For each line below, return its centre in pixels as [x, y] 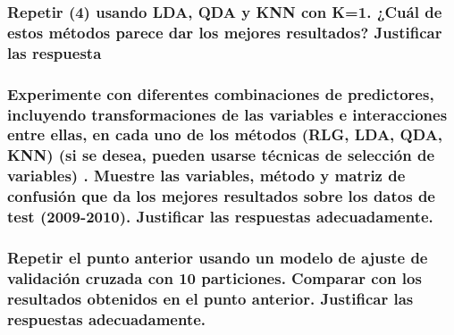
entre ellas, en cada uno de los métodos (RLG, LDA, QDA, [225, 134]
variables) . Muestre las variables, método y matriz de [206, 176]
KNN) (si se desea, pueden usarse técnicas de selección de [221, 155]
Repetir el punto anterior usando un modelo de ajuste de [218, 257]
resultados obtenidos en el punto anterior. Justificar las [210, 298]
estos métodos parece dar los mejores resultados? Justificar [225, 32]
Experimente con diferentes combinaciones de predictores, [221, 93]
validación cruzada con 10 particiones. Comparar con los [214, 277]
